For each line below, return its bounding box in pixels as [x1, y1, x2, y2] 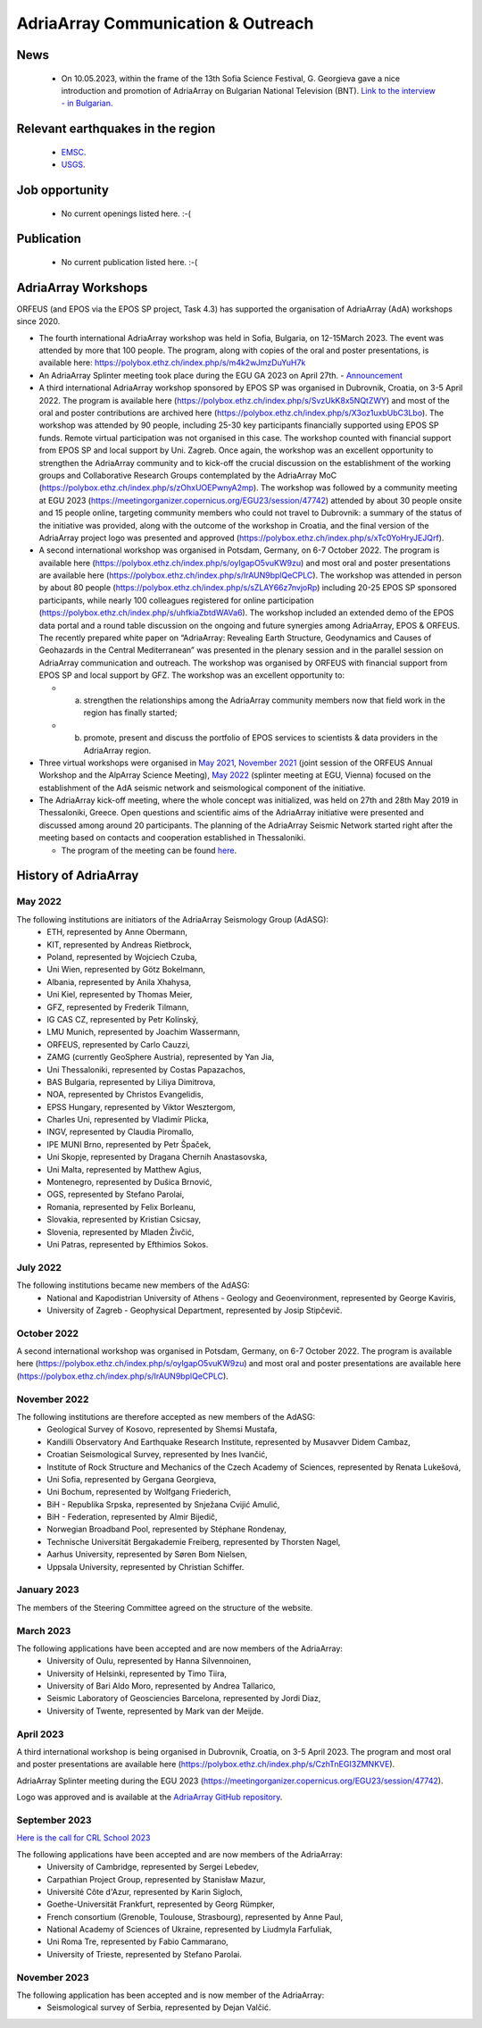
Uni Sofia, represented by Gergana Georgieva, [46, 1473, 217, 1484]
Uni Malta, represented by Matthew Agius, [46, 1164, 203, 1174]
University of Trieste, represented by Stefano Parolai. [46, 1949, 243, 1959]
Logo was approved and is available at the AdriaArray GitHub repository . [16, 1791, 283, 1803]
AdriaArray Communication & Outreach [16, 13, 314, 33]
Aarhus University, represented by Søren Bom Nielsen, [46, 1549, 247, 1560]
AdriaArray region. [83, 745, 152, 755]
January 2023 [16, 1583, 79, 1596]
